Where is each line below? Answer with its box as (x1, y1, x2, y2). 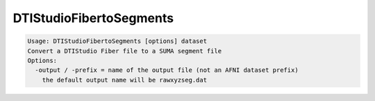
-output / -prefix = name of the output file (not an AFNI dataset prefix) (35, 66, 299, 74)
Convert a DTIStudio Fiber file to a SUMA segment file (27, 47, 222, 55)
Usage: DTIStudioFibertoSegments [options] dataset (27, 37, 208, 45)
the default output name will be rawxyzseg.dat (42, 76, 208, 84)
